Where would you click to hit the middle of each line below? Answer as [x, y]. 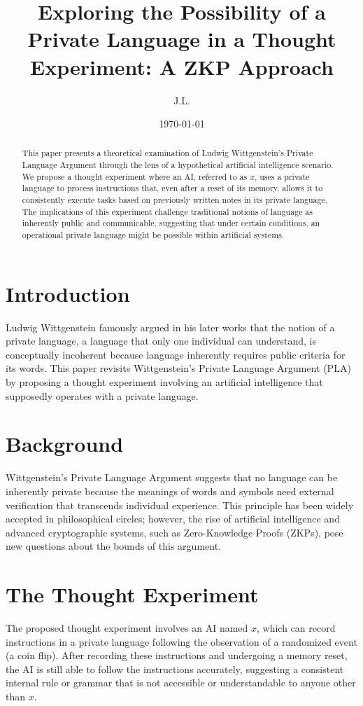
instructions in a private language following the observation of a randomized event [181, 641]
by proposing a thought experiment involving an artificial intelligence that [164, 382]
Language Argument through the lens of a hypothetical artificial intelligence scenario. [178, 165]
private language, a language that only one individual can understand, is [161, 341]
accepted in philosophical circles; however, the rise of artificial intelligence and [173, 519]
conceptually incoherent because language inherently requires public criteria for [176, 354]
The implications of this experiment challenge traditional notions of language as [167, 211]
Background [65, 444]
